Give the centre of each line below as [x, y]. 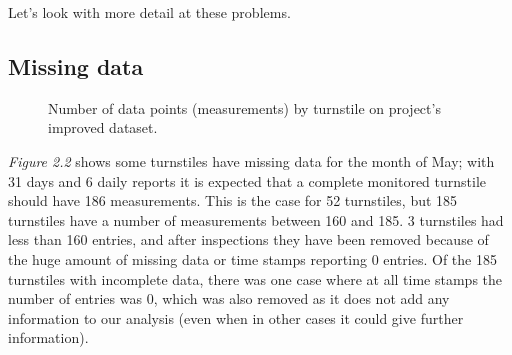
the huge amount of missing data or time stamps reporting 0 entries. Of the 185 [252, 258]
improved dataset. [103, 127]
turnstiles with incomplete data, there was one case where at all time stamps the [255, 278]
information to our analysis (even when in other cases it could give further [236, 317]
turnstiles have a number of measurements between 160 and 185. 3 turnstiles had [256, 219]
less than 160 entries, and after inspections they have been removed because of [248, 239]
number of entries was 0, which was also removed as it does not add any [229, 298]
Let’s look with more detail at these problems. [149, 12]
